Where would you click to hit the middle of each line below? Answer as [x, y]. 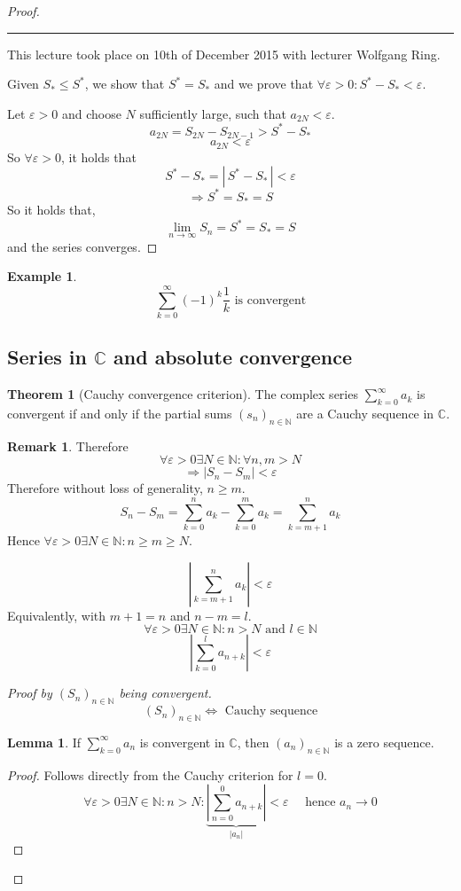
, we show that [125, 84]
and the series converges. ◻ [82, 246]
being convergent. [165, 693]
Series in [47, 357]
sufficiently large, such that [213, 113]
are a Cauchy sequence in [365, 413]
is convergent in [182, 742]
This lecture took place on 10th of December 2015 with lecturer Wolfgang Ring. [224, 54]
